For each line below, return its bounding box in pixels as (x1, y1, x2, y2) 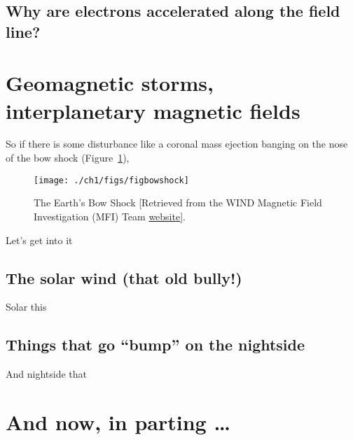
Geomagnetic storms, (6, 69, 214, 97)
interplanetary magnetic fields (6, 96, 300, 125)
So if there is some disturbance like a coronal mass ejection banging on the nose (6, 136, 348, 151)
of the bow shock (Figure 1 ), (6, 150, 130, 165)
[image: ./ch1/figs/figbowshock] (34, 175, 189, 185)
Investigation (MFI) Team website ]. (34, 208, 186, 223)
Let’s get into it (6, 232, 73, 247)
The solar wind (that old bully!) (6, 267, 242, 288)
